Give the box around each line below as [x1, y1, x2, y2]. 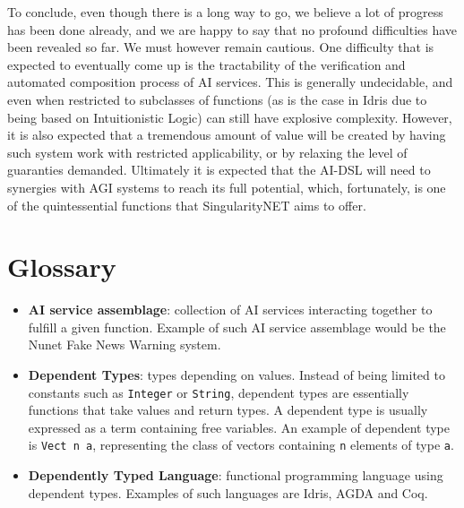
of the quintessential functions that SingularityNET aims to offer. [7, 195, 366, 214]
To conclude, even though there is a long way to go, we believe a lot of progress [7, 3, 443, 21]
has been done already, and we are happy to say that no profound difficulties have [7, 20, 458, 39]
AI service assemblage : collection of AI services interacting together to [28, 300, 433, 319]
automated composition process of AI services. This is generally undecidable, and [7, 73, 453, 91]
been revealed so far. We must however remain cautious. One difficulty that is [7, 38, 434, 56]
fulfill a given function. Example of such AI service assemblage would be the [28, 317, 446, 336]
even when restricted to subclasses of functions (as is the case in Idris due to [7, 90, 427, 108]
